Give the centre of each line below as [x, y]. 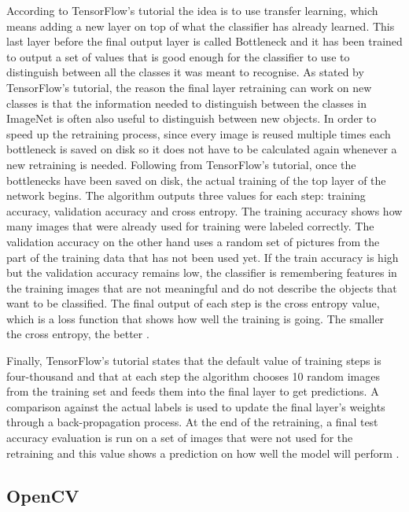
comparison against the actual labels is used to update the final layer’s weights [196, 406]
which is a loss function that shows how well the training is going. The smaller [195, 318]
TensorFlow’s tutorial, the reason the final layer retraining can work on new [189, 87]
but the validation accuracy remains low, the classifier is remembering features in [202, 273]
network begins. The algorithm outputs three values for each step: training [186, 195]
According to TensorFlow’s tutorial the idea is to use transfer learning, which [192, 10]
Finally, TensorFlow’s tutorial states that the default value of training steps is [194, 361]
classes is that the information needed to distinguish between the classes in [187, 103]
